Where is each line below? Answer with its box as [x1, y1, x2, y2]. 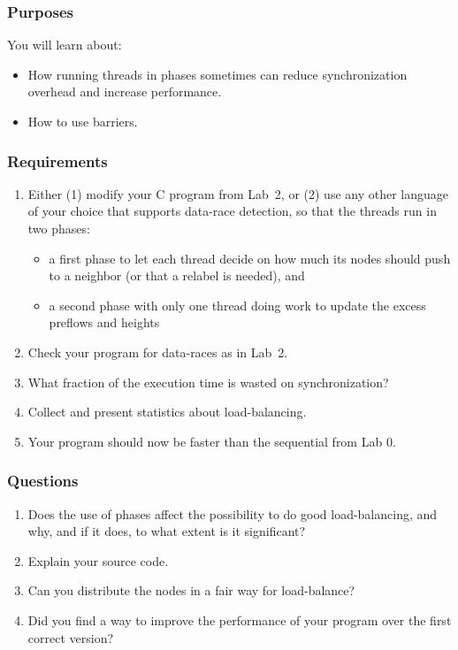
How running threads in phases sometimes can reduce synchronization [27, 65, 408, 83]
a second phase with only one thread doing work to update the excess [49, 295, 426, 314]
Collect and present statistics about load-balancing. [27, 402, 307, 421]
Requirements [7, 149, 108, 172]
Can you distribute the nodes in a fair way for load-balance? [27, 581, 355, 600]
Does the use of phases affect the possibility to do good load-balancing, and [27, 504, 438, 523]
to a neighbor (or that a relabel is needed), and [49, 266, 305, 285]
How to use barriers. [27, 112, 138, 130]
